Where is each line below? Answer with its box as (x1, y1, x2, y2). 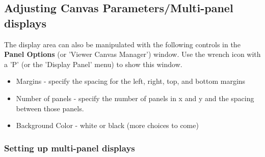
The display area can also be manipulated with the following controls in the (4, 39, 241, 49)
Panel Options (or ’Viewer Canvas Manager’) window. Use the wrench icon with (4, 49, 261, 59)
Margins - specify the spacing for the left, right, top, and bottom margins (16, 76, 246, 86)
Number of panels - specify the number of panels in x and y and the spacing (16, 92, 254, 103)
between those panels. (16, 103, 84, 113)
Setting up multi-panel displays (4, 141, 135, 154)
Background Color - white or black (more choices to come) (16, 120, 199, 131)
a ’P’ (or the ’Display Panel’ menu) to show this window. (4, 58, 182, 69)
